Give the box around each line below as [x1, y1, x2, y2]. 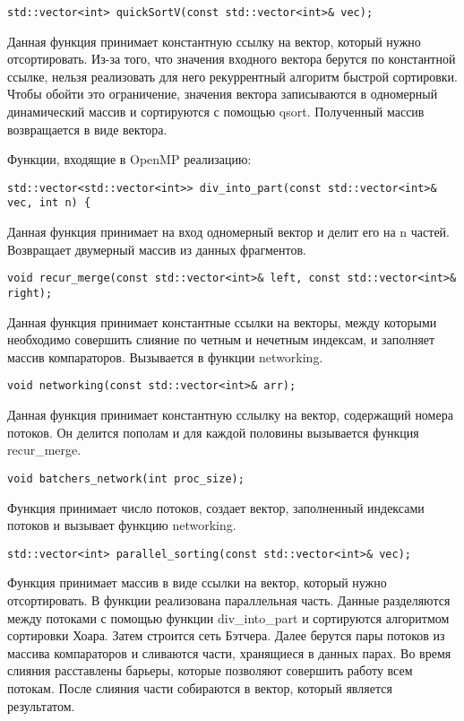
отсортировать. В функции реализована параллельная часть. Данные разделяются [7, 590, 451, 609]
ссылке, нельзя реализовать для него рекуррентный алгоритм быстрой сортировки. [7, 66, 458, 85]
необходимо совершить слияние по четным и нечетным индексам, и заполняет [7, 330, 435, 349]
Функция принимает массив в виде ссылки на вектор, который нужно [7, 573, 387, 592]
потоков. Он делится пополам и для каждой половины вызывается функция [7, 422, 419, 441]
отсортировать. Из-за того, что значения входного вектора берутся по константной [7, 49, 456, 68]
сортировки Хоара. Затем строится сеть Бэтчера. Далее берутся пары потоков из [7, 626, 445, 645]
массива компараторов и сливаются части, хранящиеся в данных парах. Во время [7, 643, 451, 662]
